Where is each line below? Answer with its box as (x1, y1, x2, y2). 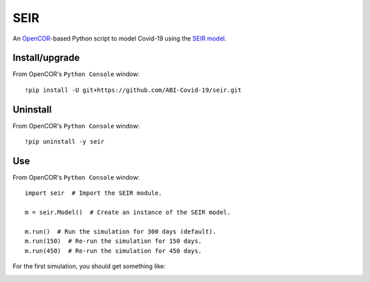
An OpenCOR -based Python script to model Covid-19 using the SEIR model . (12, 34, 227, 43)
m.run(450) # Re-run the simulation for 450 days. (25, 247, 202, 255)
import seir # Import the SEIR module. (25, 189, 162, 197)
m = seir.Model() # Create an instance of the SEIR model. (25, 209, 231, 216)
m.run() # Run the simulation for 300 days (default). (25, 228, 217, 235)
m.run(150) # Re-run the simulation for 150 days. (25, 237, 202, 245)
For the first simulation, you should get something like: (12, 262, 166, 270)
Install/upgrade (12, 52, 80, 64)
